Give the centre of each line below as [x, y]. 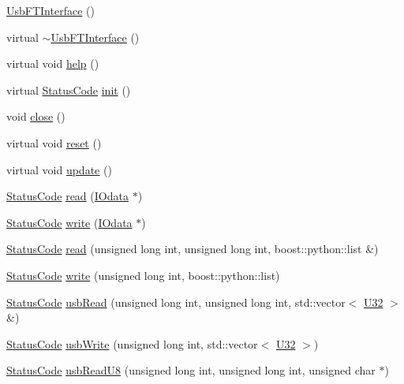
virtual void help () [53, 63]
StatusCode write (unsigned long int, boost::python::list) [143, 275]
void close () [36, 116]
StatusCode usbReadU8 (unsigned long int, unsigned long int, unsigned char [191, 370]
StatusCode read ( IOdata [67, 196]
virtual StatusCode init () [69, 89]
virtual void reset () [54, 142]
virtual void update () [59, 169]
